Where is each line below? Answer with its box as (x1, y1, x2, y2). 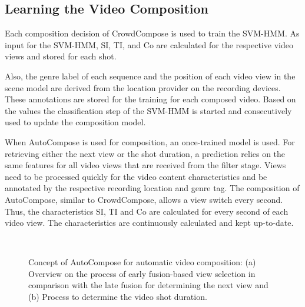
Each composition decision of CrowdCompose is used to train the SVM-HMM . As (5, 27, 300, 39)
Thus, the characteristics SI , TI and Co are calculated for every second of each (5, 205, 289, 217)
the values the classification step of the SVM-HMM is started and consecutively (5, 104, 292, 116)
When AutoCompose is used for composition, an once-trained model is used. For (5, 135, 295, 148)
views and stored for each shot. (5, 50, 117, 62)
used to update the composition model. (5, 116, 146, 128)
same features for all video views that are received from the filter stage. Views (5, 159, 286, 171)
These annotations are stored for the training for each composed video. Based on (5, 93, 296, 105)
